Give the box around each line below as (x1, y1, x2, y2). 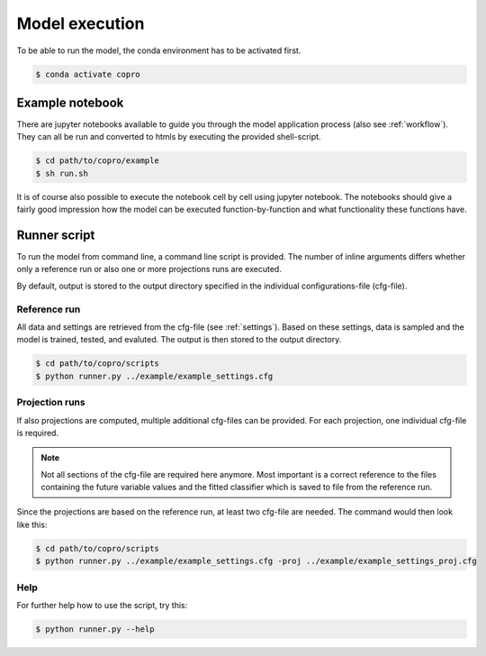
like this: (16, 519, 48, 530)
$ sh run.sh (35, 168, 89, 178)
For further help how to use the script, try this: (16, 599, 188, 610)
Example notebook (16, 95, 124, 110)
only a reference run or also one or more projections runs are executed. (16, 264, 283, 275)
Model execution (16, 14, 145, 33)
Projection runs (16, 396, 85, 409)
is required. (16, 427, 58, 438)
